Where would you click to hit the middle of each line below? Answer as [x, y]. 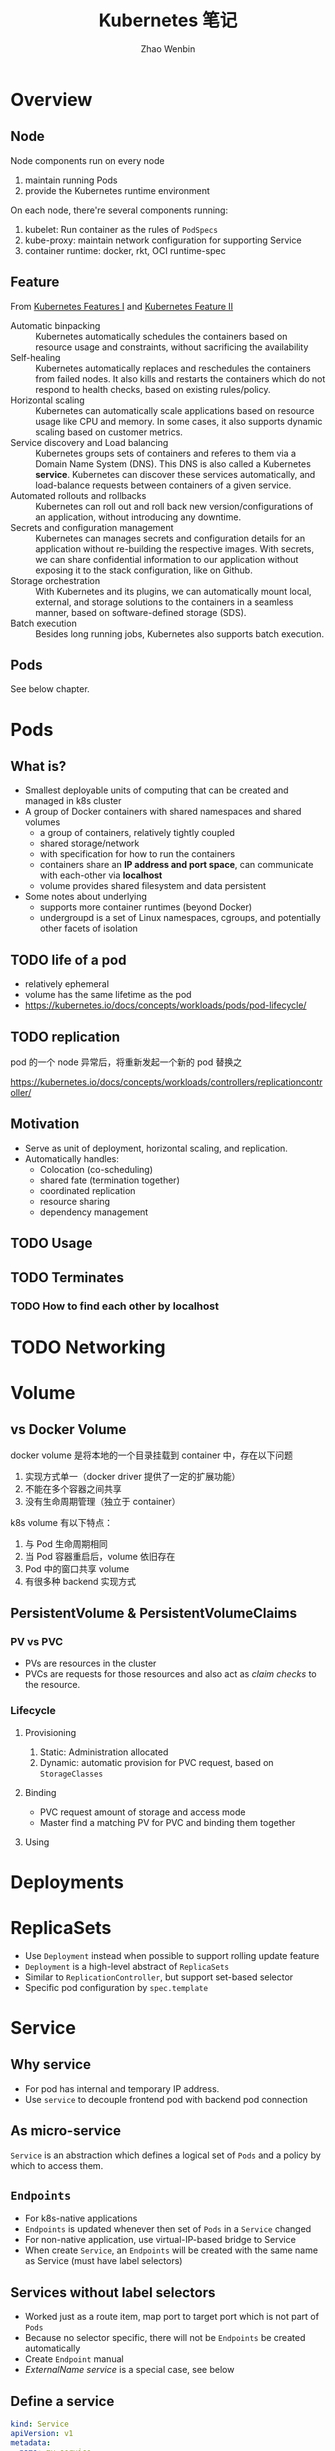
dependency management [94, 1212]
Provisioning [50, 1732]
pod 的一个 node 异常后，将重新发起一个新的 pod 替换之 [126, 1062]
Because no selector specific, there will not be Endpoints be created [165, 2338]
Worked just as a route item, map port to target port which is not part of [172, 2317]
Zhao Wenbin [168, 48]
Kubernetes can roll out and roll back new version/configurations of [174, 506]
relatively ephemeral [67, 984]
